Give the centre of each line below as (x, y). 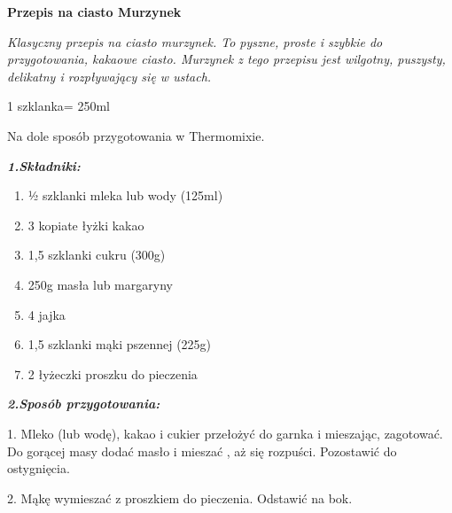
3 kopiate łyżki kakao (86, 225)
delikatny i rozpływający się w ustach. (109, 76)
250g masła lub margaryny (100, 284)
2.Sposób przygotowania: (84, 404)
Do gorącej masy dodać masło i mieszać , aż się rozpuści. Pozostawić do (202, 451)
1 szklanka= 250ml (58, 106)
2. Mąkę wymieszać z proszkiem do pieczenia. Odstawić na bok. (180, 497)
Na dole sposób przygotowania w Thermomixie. (136, 135)
